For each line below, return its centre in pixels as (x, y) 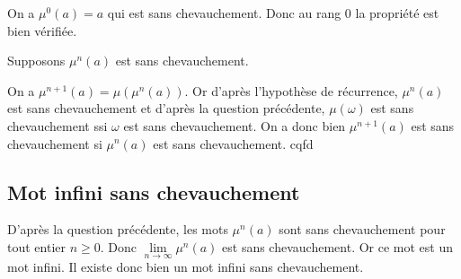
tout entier (36, 246)
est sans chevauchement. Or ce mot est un (337, 246)
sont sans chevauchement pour (362, 229)
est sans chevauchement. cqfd (233, 143)
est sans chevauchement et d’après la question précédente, (166, 108)
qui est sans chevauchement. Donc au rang (224, 13)
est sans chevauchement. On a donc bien (235, 125)
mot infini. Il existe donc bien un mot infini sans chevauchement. (186, 267)
